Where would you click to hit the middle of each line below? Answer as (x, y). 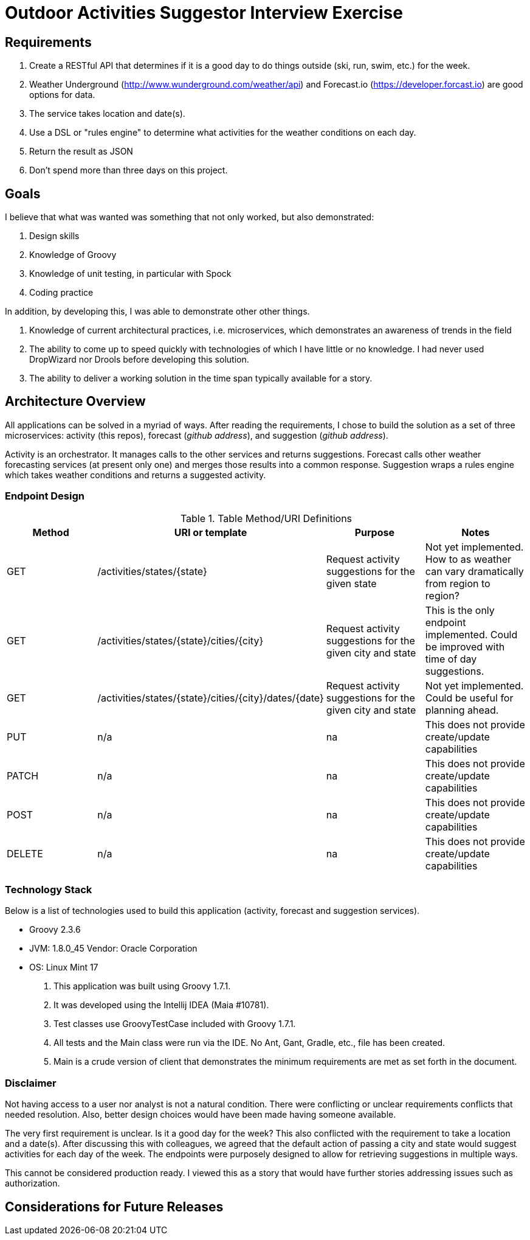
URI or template (211, 532)
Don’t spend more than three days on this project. (129, 170)
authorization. (33, 1183)
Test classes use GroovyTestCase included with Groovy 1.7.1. (175, 1024)
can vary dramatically (474, 571)
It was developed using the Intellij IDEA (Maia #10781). (161, 1005)
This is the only (460, 610)
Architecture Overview (75, 402)
